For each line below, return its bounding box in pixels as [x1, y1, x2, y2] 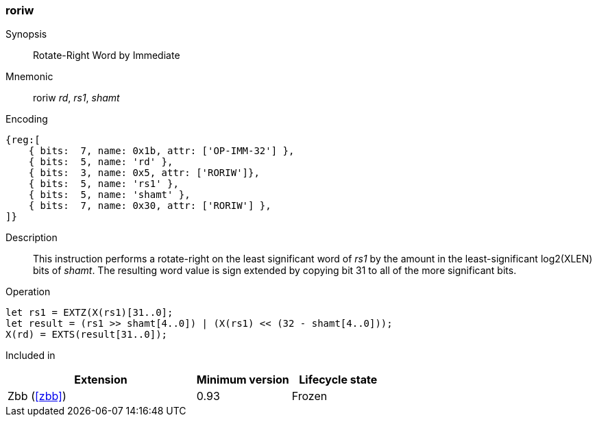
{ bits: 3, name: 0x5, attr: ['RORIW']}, [28, 167, 260, 179]
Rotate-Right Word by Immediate [33, 49, 180, 62]
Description [5, 232, 58, 244]
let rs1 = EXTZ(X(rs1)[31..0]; [5, 307, 173, 319]
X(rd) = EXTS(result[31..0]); [5, 329, 168, 340]
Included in [5, 349, 56, 362]
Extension [74, 373, 127, 387]
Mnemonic [5, 71, 53, 83]
